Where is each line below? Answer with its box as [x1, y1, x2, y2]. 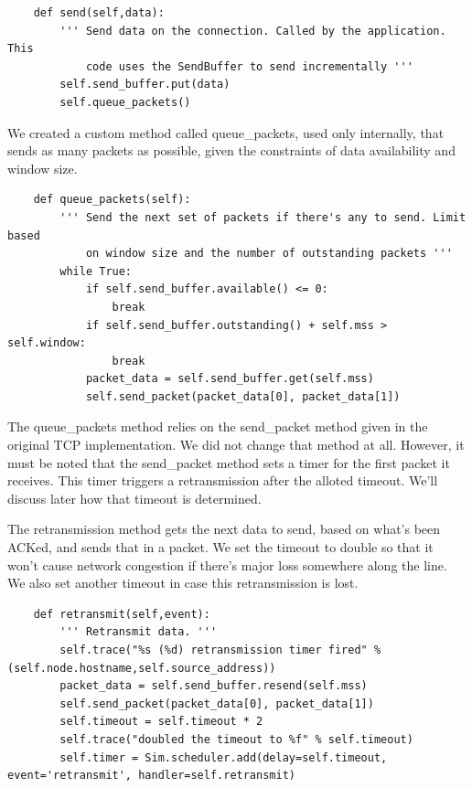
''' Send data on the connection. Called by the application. [59, 24, 446, 37]
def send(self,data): [33, 6, 165, 19]
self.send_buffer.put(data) [59, 78, 231, 91]
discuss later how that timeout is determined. [7, 488, 262, 507]
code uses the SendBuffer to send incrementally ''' [85, 59, 413, 73]
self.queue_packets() [59, 95, 191, 109]
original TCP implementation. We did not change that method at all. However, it [7, 435, 465, 454]
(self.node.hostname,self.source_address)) [7, 661, 276, 675]
